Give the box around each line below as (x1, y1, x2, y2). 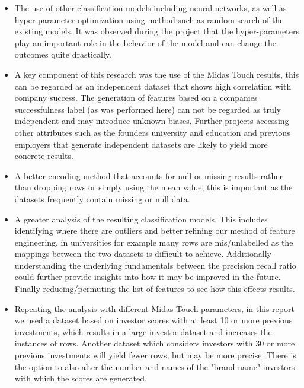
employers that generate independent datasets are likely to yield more (14, 138, 268, 150)
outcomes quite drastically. (14, 48, 111, 61)
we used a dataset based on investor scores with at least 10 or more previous (14, 314, 293, 326)
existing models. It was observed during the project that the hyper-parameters (14, 25, 299, 37)
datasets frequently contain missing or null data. (14, 192, 190, 205)
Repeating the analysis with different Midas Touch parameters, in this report (14, 302, 295, 314)
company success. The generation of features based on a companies (14, 91, 258, 104)
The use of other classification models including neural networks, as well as (14, 2, 287, 14)
